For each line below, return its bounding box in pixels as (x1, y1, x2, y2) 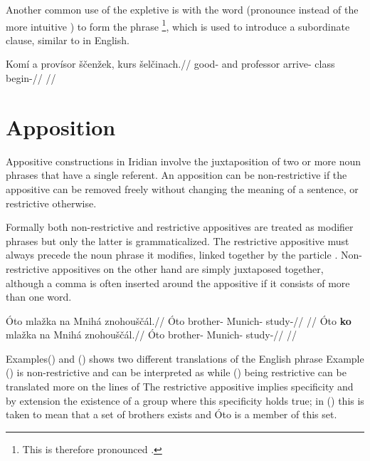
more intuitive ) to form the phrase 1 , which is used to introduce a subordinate (6, 16, 350, 33)
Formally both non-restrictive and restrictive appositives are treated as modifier (6, 219, 354, 234)
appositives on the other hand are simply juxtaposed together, (52, 261, 324, 276)
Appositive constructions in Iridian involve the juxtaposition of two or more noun (6, 153, 361, 168)
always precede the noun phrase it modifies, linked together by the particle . (6, 247, 338, 262)
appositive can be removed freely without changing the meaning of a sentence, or (6, 181, 359, 196)
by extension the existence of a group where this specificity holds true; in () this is (6, 393, 364, 408)
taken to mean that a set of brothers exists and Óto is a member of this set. (6, 407, 337, 422)
